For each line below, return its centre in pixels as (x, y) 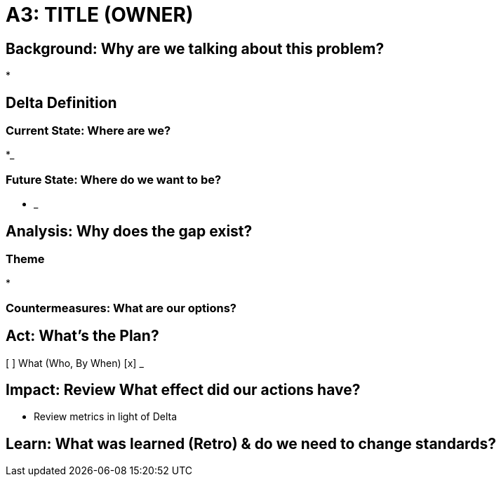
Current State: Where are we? (88, 131)
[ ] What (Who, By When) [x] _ (75, 363)
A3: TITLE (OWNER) (100, 15)
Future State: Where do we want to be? (114, 179)
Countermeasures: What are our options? (121, 308)
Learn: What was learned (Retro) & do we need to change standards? (251, 443)
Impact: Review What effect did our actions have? (183, 390)
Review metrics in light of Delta (106, 417)
